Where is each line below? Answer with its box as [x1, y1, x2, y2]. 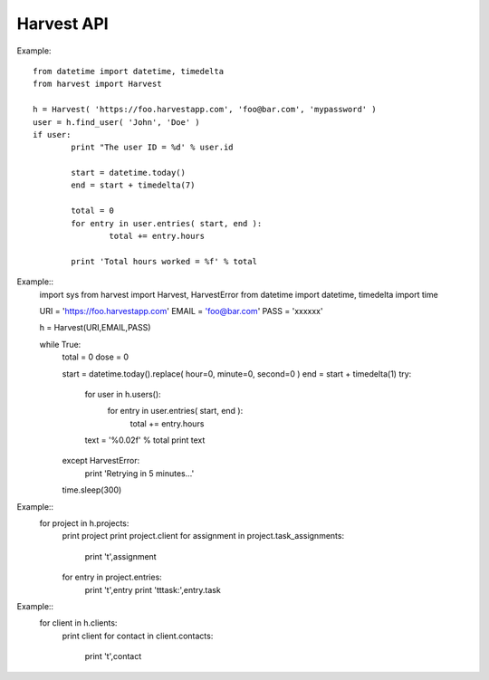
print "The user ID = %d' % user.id [71, 142, 235, 153]
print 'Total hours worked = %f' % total [71, 256, 258, 266]
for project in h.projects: [39, 518, 129, 529]
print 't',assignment [84, 551, 158, 561]
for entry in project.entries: [62, 571, 162, 583]
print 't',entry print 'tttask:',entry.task [84, 584, 221, 595]
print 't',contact [84, 651, 142, 662]
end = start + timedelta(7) [71, 180, 196, 190]
